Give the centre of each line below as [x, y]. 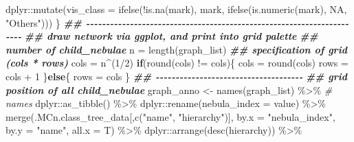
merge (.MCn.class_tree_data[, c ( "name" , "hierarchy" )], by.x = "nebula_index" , [170, 116]
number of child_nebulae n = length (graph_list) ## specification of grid [176, 49]
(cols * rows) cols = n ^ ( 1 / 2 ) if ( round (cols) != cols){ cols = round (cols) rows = [177, 63]
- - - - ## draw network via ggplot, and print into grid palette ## [162, 36]
